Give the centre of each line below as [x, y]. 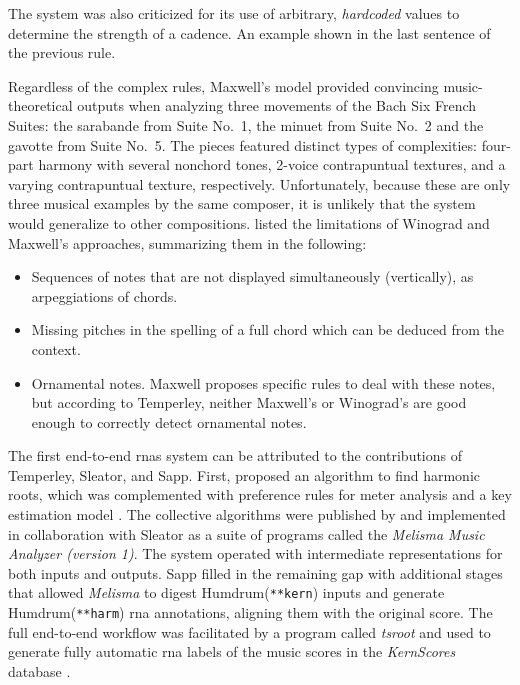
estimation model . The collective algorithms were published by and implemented [257, 514]
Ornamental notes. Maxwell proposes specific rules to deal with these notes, [263, 382]
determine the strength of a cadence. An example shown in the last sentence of [249, 32]
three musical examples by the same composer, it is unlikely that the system [242, 203]
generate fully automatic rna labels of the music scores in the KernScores [232, 651]
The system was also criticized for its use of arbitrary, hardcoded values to [234, 13]
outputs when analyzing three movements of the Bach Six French [277, 105]
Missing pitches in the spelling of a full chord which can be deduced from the [267, 329]
